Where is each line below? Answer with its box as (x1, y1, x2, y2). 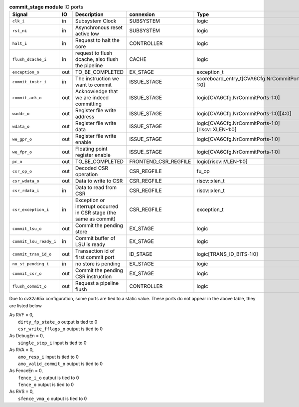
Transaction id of (75, 247, 115, 254)
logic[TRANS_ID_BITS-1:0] (196, 251, 259, 258)
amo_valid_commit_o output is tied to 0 (18, 361, 103, 367)
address (75, 113, 95, 120)
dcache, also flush (75, 56, 119, 63)
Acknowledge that (75, 88, 118, 95)
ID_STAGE (129, 251, 152, 258)
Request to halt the (75, 37, 120, 44)
